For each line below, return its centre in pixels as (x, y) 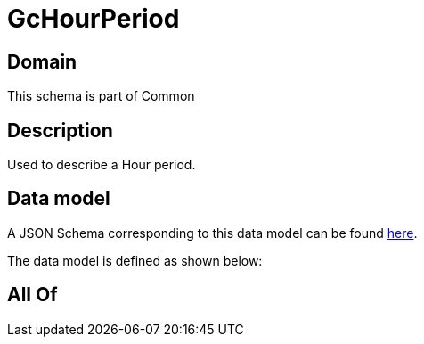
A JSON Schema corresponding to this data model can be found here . (212, 233)
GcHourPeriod (94, 19)
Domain (42, 61)
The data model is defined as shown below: (135, 260)
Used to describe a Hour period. (102, 165)
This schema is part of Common (101, 96)
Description (60, 130)
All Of (33, 295)
